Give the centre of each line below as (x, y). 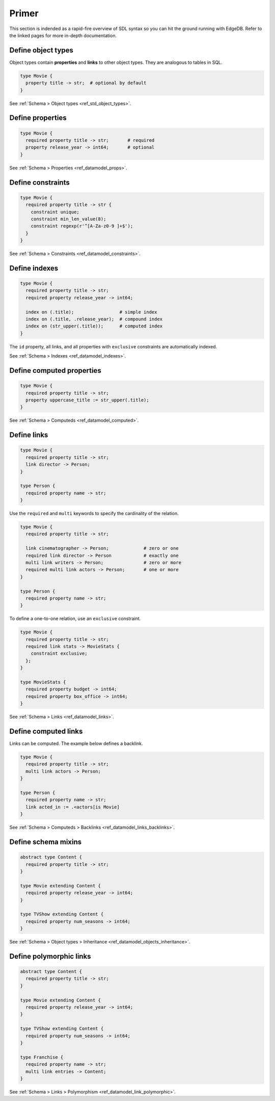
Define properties (38, 118)
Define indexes (34, 268)
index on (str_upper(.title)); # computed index (94, 326)
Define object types (42, 50)
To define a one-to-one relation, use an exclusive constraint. (75, 619)
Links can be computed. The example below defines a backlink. (76, 744)
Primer (24, 13)
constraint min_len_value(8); (68, 219)
